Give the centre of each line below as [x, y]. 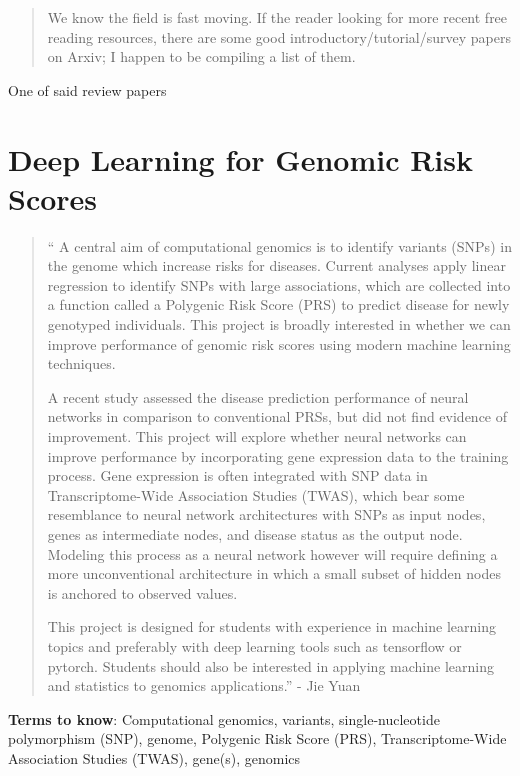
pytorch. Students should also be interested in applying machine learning [270, 665]
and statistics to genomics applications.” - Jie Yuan [204, 685]
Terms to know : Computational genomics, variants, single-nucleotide [224, 718]
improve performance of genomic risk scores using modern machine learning [279, 343]
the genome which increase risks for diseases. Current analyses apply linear [276, 265]
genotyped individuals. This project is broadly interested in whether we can [279, 324]
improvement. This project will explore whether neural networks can [257, 436]
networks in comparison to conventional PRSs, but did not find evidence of [277, 416]
